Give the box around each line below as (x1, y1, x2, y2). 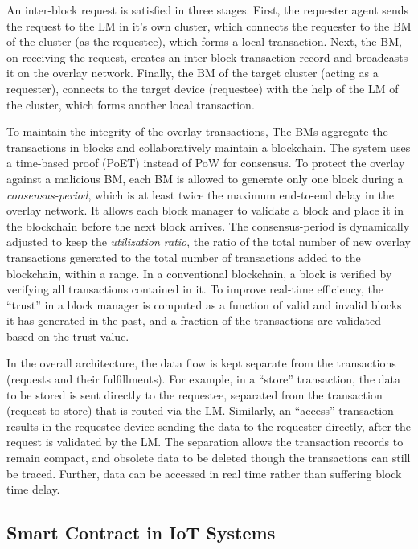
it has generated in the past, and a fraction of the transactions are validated (6, 312, 381, 329)
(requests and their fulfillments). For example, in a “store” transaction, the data (6, 371, 401, 387)
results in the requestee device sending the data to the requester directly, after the (6, 417, 412, 434)
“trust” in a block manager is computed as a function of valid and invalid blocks (6, 296, 402, 313)
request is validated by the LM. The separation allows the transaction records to (6, 433, 404, 450)
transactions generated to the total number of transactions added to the (6, 248, 361, 265)
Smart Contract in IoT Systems (6, 520, 276, 545)
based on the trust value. (6, 327, 129, 344)
